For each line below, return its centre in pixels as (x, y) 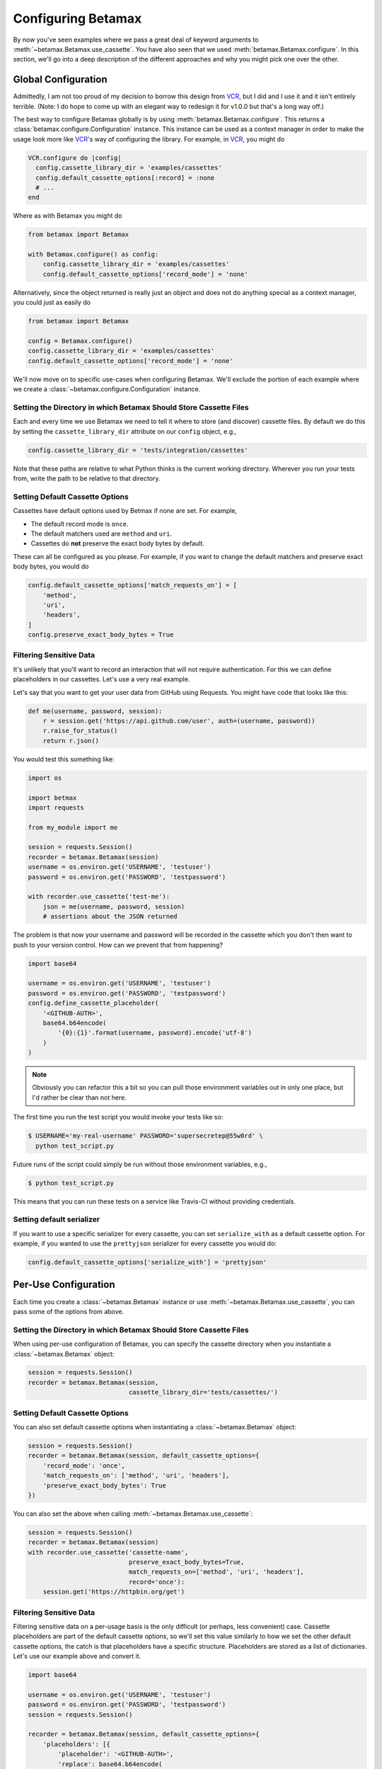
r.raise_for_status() (80, 731)
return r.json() (71, 741)
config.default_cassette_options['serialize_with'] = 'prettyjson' (147, 1262)
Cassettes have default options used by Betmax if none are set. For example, (125, 511)
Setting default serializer (57, 1219)
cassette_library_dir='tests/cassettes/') (203, 1393)
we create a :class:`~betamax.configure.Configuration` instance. (107, 389)
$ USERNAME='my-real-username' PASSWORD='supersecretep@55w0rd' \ (145, 1136)
